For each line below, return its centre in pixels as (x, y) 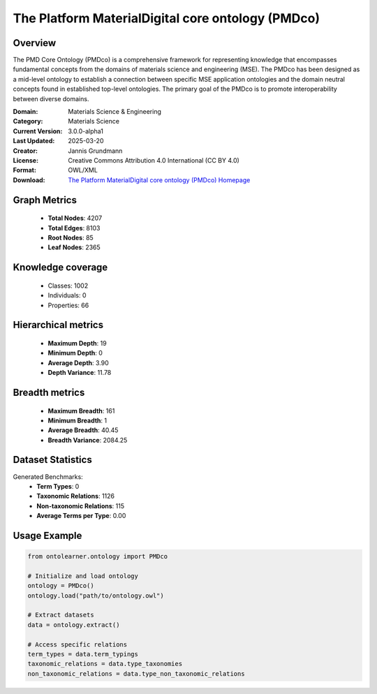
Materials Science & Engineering (115, 112)
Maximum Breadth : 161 (81, 411)
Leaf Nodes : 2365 (74, 247)
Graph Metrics (45, 200)
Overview (35, 43)
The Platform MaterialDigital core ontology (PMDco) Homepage (159, 180)
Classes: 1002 (68, 286)
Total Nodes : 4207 (75, 218)
